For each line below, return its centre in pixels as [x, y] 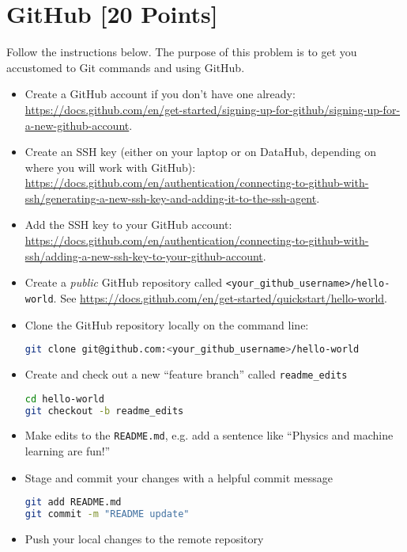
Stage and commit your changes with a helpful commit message [179, 477]
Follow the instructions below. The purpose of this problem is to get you [182, 52]
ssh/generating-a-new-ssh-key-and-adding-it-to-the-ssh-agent [171, 198]
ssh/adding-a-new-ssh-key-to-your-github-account [144, 255]
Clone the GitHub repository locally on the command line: [167, 324]
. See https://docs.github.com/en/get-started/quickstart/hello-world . [220, 297]
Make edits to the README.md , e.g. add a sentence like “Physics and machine [209, 435]
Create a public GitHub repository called [124, 282]
